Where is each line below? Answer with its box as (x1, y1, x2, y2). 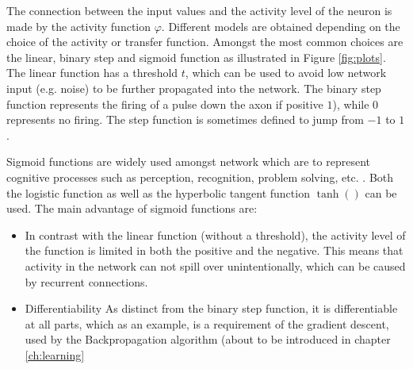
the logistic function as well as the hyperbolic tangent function (6, 184, 310, 201)
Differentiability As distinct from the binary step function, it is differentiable (25, 300, 398, 317)
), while (332, 95, 369, 112)
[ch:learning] (25, 346, 85, 363)
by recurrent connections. (25, 273, 148, 290)
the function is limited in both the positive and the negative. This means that (25, 242, 403, 259)
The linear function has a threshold (6, 64, 178, 81)
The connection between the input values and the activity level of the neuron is (6, 2, 392, 18)
